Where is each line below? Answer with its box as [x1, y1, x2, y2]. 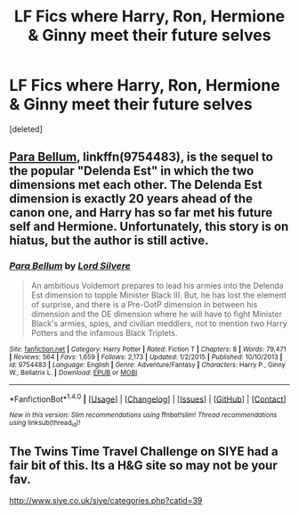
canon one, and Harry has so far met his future [9, 205, 273, 220]
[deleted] [9, 123, 43, 135]
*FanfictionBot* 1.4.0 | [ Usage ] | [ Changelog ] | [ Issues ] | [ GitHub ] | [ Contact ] [9, 392, 287, 405]
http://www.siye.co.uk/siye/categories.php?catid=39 [9, 495, 203, 506]
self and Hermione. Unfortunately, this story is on [9, 219, 289, 234]
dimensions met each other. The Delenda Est [9, 177, 263, 192]
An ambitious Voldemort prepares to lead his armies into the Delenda [30, 280, 284, 290]
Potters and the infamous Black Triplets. [30, 327, 178, 338]
